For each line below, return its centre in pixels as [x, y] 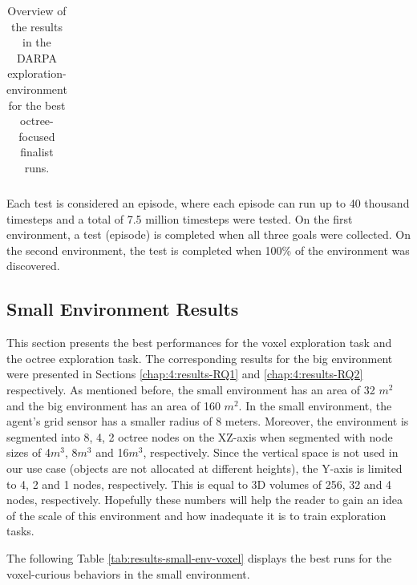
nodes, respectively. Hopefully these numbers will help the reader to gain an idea [204, 500]
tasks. [20, 531]
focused [37, 136]
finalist [37, 152]
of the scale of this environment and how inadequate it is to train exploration [196, 515]
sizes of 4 [28, 452]
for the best [37, 105]
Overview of [37, 10]
